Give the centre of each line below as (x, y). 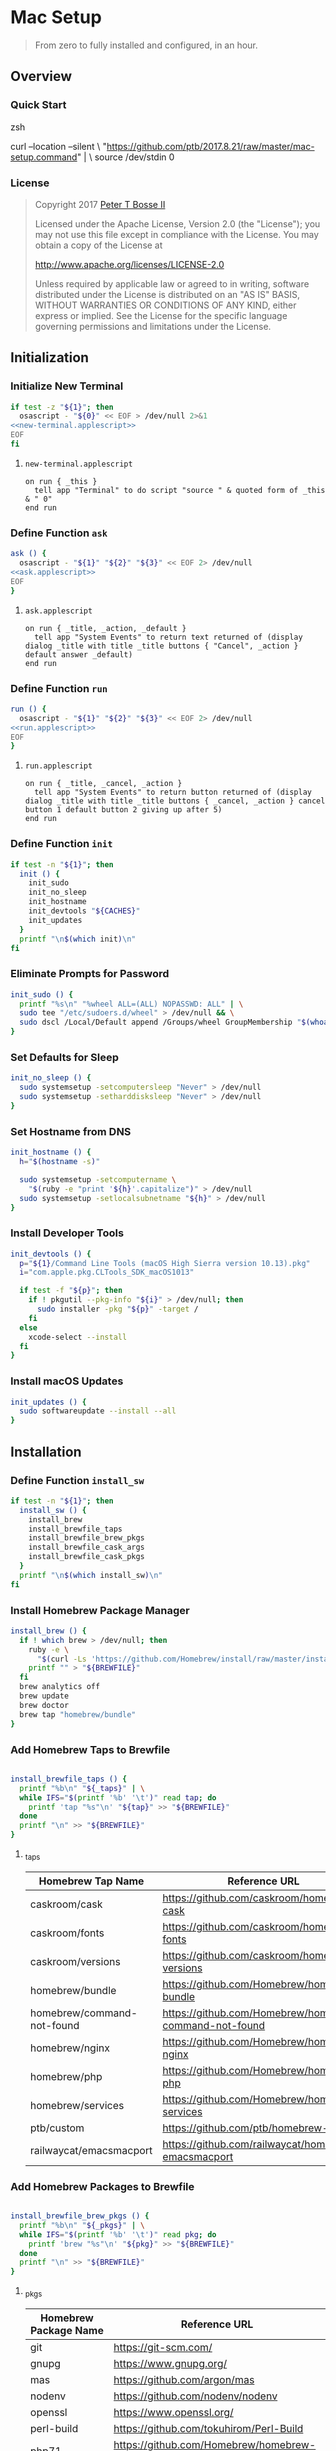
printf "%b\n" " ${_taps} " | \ (82, 1788)
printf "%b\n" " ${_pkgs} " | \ (82, 2225)
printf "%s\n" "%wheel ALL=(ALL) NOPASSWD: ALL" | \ (131, 1004)
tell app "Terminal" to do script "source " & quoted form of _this (180, 490)
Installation (46, 1451)
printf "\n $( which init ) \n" (78, 939)
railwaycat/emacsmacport (91, 2150)
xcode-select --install (78, 1337)
